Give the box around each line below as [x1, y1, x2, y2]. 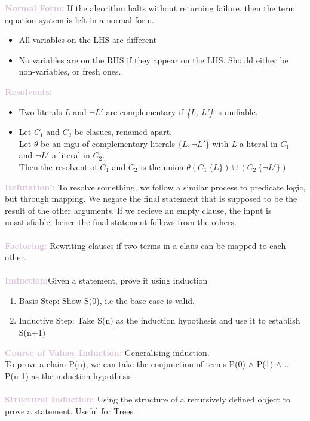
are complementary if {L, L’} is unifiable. [106, 105, 258, 118]
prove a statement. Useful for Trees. [5, 404, 136, 417]
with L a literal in [212, 137, 278, 149]
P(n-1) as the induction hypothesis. [5, 369, 134, 382]
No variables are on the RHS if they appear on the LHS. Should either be [19, 53, 288, 66]
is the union [140, 160, 184, 173]
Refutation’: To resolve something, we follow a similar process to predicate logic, [5, 180, 306, 193]
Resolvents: [5, 85, 53, 97]
